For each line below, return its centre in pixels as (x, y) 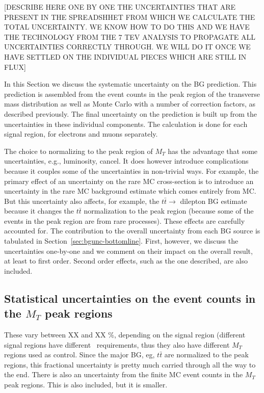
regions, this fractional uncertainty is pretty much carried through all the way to (130, 364)
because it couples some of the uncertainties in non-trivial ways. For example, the (131, 171)
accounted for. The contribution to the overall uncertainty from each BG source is (132, 231)
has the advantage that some (213, 151)
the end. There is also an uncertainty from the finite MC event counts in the (124, 374)
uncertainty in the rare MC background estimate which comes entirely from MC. (130, 191)
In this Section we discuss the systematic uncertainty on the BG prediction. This (130, 84)
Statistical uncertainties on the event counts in (130, 298)
